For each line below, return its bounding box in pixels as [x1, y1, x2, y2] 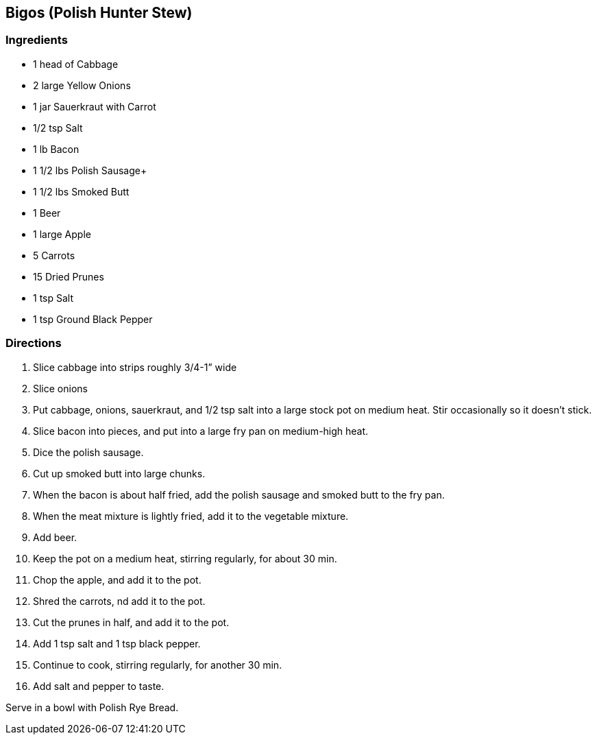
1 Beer [33, 206, 61, 219]
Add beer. [33, 531, 77, 543]
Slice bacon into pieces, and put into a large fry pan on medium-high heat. [33, 425, 369, 437]
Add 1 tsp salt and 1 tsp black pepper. [33, 637, 201, 649]
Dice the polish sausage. [33, 446, 144, 458]
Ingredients [5, 33, 68, 47]
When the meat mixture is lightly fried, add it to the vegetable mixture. [33, 510, 349, 522]
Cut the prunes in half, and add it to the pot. [33, 616, 230, 628]
